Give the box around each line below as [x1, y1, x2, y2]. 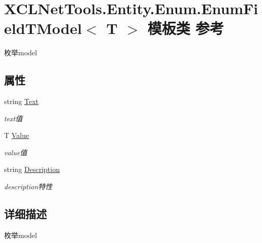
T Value [4, 130, 29, 141]
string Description [4, 164, 60, 175]
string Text [4, 96, 39, 107]
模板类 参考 [147, 18, 224, 39]
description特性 [4, 181, 53, 192]
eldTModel [4, 18, 82, 39]
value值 [4, 147, 27, 157]
